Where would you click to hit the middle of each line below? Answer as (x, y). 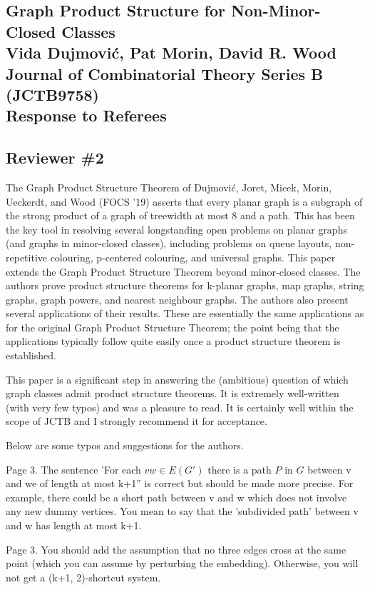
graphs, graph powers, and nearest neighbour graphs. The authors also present (177, 299)
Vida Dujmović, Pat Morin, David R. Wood (171, 52)
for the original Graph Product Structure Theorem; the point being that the (173, 327)
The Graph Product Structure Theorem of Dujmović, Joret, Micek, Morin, (169, 187)
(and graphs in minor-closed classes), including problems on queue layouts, (169, 243)
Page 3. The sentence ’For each (73, 469)
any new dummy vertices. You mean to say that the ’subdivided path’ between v (182, 511)
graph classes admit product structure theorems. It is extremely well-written (173, 393)
